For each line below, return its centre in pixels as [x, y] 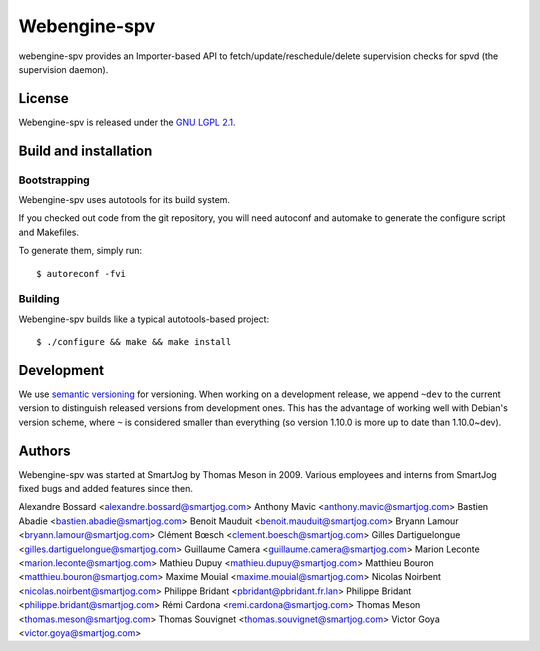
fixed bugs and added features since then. [106, 489]
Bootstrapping [54, 180]
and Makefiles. [49, 232]
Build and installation [85, 150]
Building [39, 299]
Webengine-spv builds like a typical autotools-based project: [144, 319]
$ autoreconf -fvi [81, 273]
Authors [44, 450]
